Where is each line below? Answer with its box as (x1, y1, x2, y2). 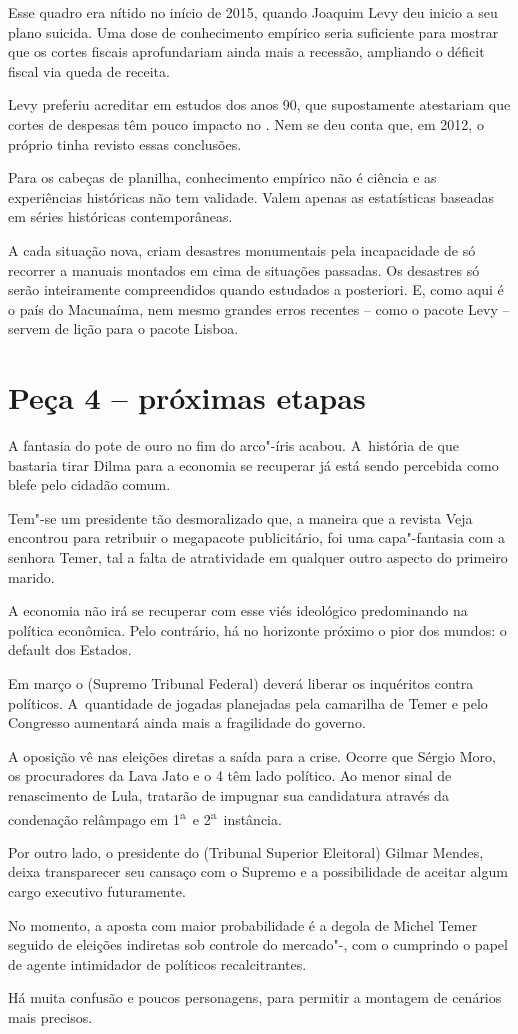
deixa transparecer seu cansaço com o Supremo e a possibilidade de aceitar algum (8, 861, 508, 882)
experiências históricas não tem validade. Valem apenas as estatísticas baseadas (8, 186, 495, 207)
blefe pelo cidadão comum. (8, 474, 171, 495)
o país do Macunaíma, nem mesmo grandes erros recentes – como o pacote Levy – (8, 298, 510, 319)
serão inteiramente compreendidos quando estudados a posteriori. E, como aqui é (8, 279, 504, 300)
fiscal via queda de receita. (8, 60, 170, 81)
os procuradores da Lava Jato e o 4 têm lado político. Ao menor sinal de (8, 765, 452, 786)
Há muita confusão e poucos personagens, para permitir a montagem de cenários (8, 987, 502, 1008)
